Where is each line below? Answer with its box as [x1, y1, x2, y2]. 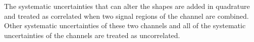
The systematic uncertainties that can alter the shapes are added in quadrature [4, 1, 250, 11]
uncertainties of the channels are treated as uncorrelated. [4, 30, 180, 40]
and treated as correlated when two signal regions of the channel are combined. [4, 10, 249, 21]
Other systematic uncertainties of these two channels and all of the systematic [4, 20, 246, 31]
